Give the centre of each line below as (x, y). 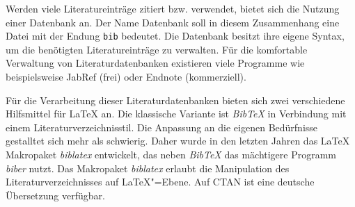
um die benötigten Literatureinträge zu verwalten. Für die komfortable (157, 49)
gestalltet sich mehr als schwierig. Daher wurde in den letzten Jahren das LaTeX (178, 141)
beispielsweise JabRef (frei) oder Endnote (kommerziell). (126, 77)
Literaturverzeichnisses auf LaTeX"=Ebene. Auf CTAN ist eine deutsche (160, 182)
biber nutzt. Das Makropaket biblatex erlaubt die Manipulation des (148, 168)
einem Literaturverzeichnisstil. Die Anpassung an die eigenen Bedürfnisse (162, 127)
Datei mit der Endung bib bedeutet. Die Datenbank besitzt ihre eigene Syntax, (175, 36)
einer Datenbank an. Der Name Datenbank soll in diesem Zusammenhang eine (173, 22)
